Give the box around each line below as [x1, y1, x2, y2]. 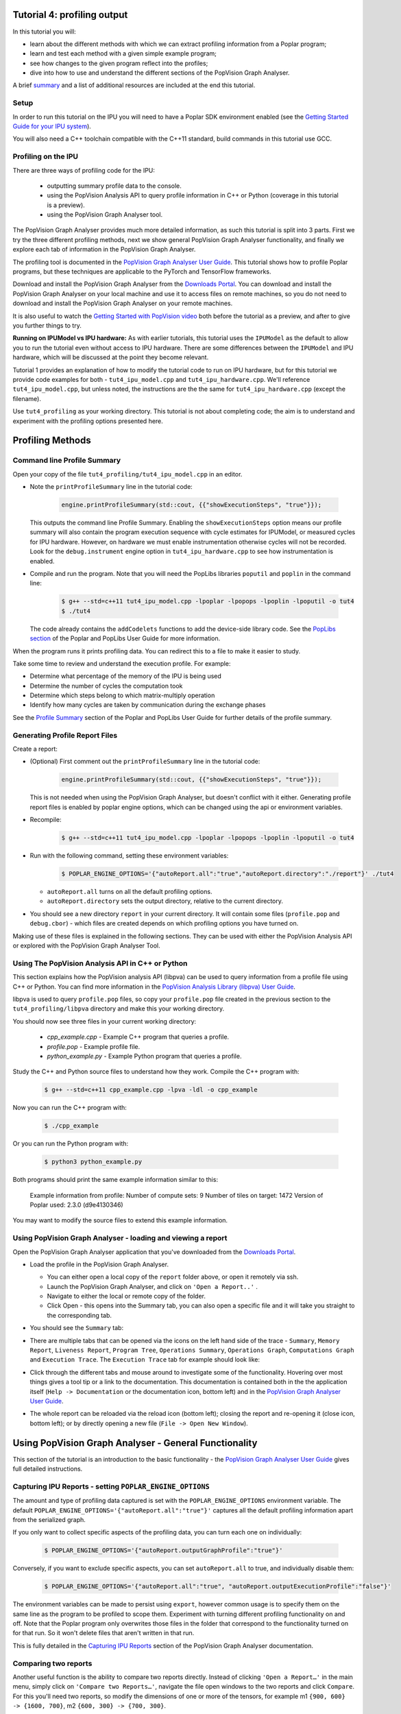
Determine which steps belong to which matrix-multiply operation [29, 691, 215, 699]
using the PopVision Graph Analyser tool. [47, 210, 163, 219]
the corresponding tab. [47, 1311, 112, 1319]
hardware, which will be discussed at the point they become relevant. [12, 353, 209, 361]
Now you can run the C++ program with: [12, 1104, 127, 1112]
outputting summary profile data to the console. [47, 182, 182, 190]
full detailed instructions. [12, 1464, 83, 1473]
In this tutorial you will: [12, 27, 77, 36]
